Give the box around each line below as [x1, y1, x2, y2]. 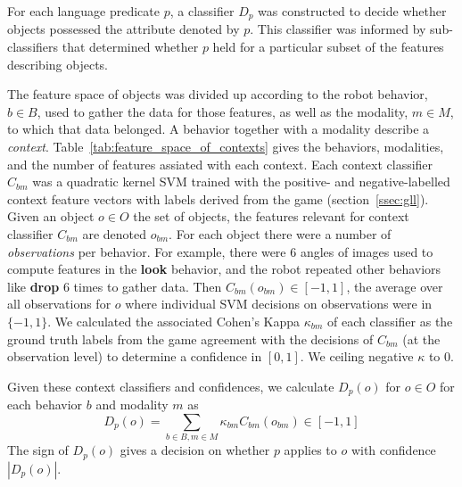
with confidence [351, 441, 436, 459]
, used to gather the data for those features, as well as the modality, [37, 102, 408, 120]
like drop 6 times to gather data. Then [7, 277, 222, 295]
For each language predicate [7, 2, 160, 20]
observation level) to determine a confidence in [7, 347, 262, 366]
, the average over [346, 277, 443, 295]
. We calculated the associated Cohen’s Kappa [47, 311, 301, 330]
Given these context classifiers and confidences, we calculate [7, 376, 334, 395]
